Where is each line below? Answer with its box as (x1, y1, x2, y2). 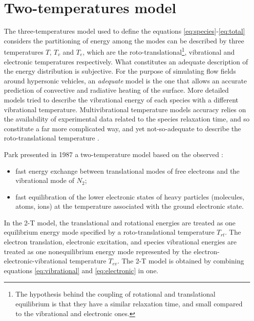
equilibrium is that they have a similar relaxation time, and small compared (15, 299, 243, 309)
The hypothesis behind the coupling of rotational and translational (15, 289, 215, 299)
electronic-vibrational (4, 256, 67, 266)
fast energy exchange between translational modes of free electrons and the (15, 165, 240, 176)
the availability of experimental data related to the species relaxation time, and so (4, 114, 250, 124)
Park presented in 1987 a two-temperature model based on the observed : (4, 149, 223, 159)
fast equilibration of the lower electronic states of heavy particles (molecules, (15, 191, 245, 201)
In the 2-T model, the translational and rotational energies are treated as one (4, 217, 236, 227)
